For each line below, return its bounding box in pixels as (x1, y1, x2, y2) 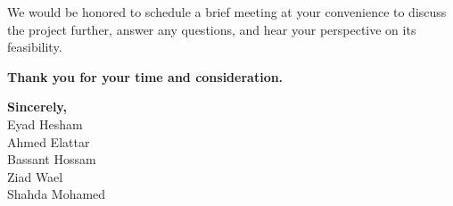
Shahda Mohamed (7, 185, 106, 203)
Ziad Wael (7, 167, 63, 185)
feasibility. (7, 37, 62, 56)
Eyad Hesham (7, 114, 83, 133)
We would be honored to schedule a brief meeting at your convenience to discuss (7, 3, 447, 21)
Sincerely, (7, 97, 67, 116)
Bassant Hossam (7, 150, 96, 169)
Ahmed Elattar (7, 132, 90, 151)
